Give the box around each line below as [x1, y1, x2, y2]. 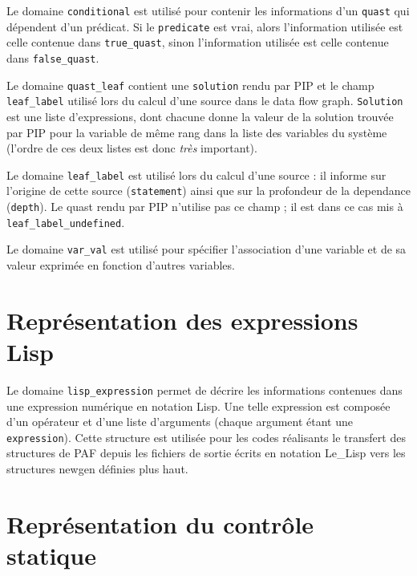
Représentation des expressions [6, 303, 358, 336]
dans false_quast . [6, 49, 99, 66]
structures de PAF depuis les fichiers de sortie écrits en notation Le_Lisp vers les [6, 444, 406, 461]
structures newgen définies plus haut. [6, 460, 188, 477]
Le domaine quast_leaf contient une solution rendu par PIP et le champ [6, 76, 374, 93]
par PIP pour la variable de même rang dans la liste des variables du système [6, 124, 387, 140]
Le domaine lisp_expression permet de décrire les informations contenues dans [6, 381, 403, 398]
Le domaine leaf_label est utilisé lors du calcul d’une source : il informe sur [6, 166, 387, 183]
